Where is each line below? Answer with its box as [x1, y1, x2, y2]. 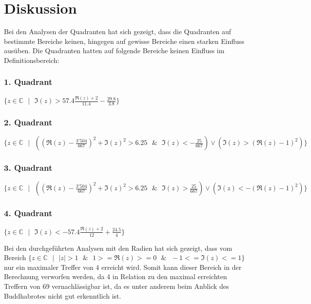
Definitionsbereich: [4, 55, 59, 65]
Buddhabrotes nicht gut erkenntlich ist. [4, 290, 121, 301]
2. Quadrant [4, 116, 53, 128]
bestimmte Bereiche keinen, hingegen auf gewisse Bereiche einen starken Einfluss [4, 36, 245, 46]
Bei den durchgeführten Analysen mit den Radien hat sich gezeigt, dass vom [4, 243, 233, 253]
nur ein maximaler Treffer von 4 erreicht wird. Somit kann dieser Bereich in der [4, 262, 242, 272]
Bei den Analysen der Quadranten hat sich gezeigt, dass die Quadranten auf [4, 26, 232, 37]
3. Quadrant [4, 162, 53, 173]
